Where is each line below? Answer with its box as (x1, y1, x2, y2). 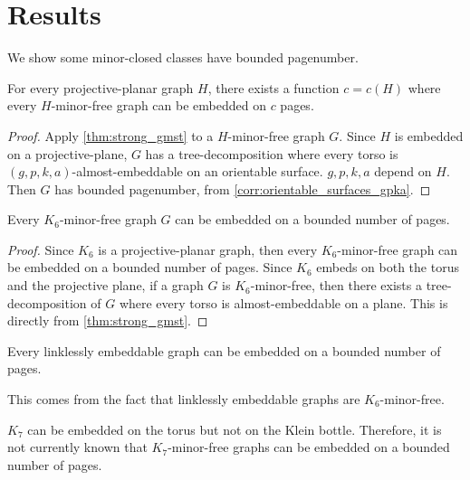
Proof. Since (7, 240, 74, 259)
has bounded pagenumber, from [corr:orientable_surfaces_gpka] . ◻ (54, 179, 431, 198)
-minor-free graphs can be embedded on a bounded (168, 438, 450, 456)
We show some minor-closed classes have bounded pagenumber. (7, 48, 359, 67)
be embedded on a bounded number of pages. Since (7, 258, 293, 277)
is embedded (394, 126, 464, 145)
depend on (374, 162, 432, 181)
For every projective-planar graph (7, 78, 194, 97)
